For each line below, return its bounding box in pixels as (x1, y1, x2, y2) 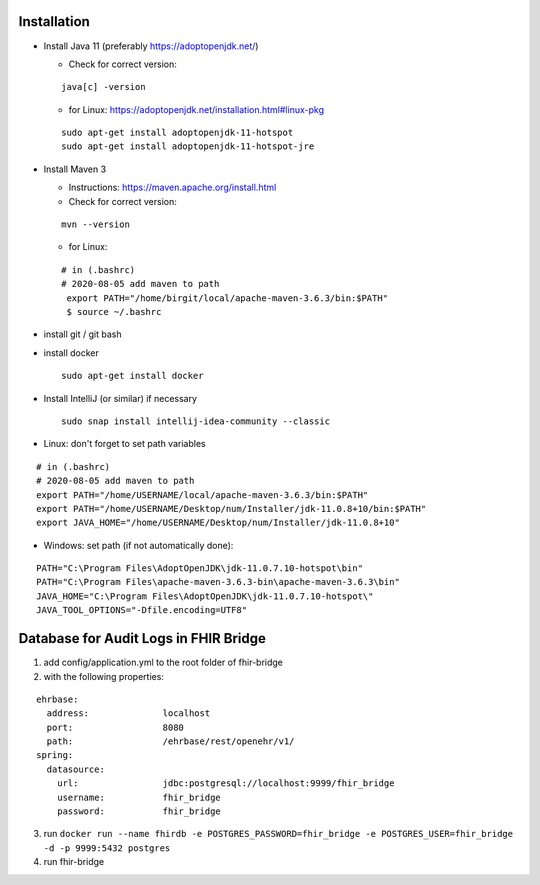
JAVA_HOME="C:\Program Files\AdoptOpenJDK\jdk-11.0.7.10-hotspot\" (36, 590, 374, 602)
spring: (36, 750, 74, 761)
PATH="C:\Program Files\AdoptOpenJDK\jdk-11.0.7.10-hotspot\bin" (36, 563, 364, 574)
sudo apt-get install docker (61, 370, 204, 382)
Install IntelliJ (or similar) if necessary (43, 392, 198, 404)
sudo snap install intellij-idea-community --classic (61, 415, 330, 427)
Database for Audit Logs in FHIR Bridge (18, 630, 267, 647)
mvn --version (61, 219, 130, 230)
